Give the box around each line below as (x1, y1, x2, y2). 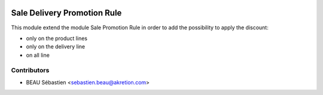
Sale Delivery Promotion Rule (11, 8, 122, 18)
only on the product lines (26, 35, 88, 42)
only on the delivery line (26, 43, 86, 50)
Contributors (11, 66, 50, 75)
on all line (26, 51, 50, 59)
